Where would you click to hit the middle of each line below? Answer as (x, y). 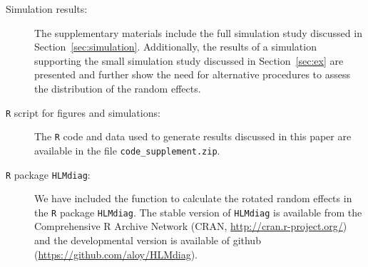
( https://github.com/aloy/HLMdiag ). (116, 254)
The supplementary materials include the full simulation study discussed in (198, 32)
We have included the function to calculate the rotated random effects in (193, 198)
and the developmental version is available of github (148, 240)
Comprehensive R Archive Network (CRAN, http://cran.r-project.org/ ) (191, 226)
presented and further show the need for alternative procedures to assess (192, 74)
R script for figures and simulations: (83, 112)
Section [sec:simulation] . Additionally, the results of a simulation (175, 47)
